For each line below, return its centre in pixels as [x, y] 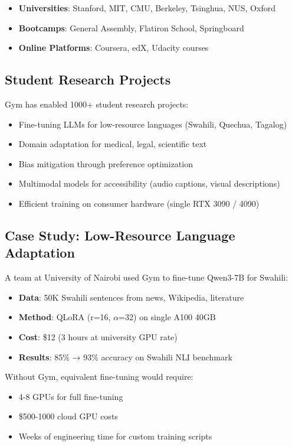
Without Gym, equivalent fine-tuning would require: [99, 377]
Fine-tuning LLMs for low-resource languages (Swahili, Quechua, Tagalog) [153, 124]
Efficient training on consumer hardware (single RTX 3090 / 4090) [139, 203]
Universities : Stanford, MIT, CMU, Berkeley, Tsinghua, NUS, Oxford [147, 8]
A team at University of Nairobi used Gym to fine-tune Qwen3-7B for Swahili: [147, 277]
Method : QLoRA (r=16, [65, 317]
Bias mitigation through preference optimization [106, 163]
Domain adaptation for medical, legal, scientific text [113, 144]
